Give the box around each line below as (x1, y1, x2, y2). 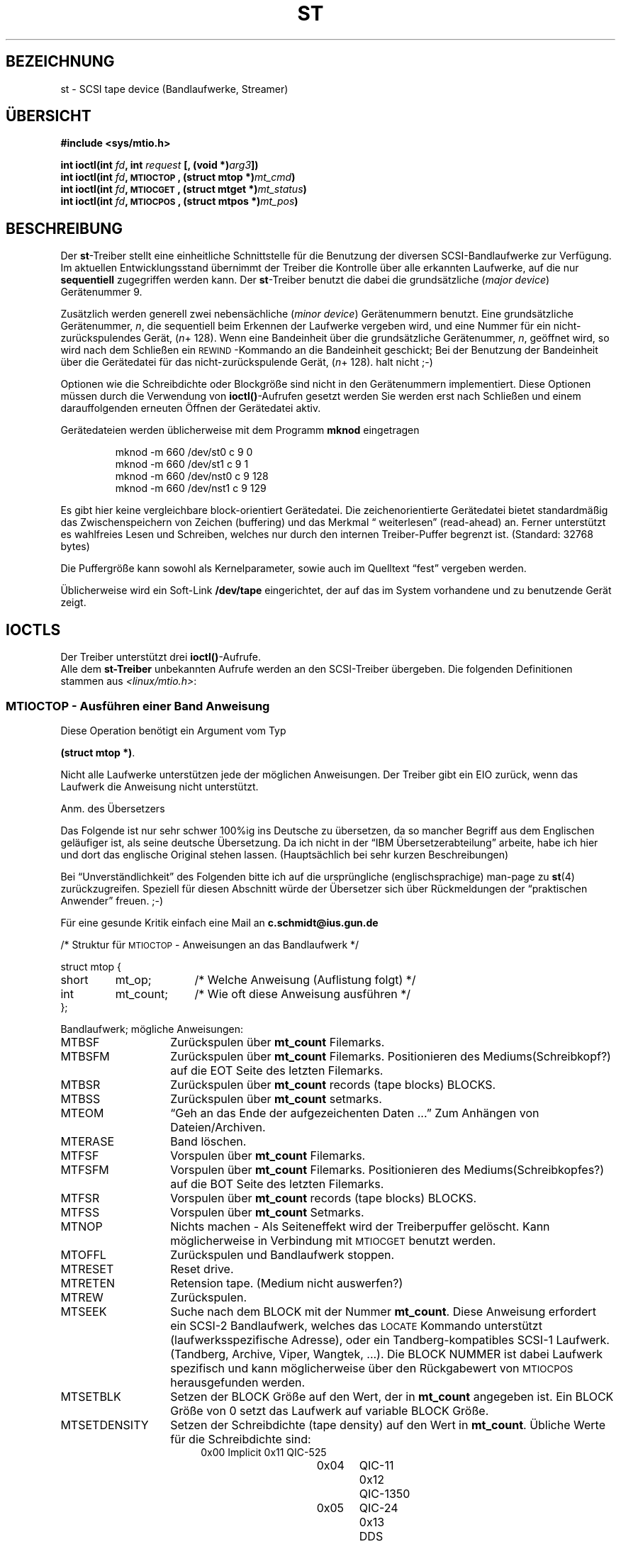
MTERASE (60, 1134, 115, 1148)
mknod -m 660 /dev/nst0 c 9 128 (115, 470, 269, 483)
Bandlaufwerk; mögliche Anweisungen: (60, 1022, 243, 1035)
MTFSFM (60, 1162, 109, 1177)
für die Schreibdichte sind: (170, 1431, 311, 1446)
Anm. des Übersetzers (60, 802, 165, 815)
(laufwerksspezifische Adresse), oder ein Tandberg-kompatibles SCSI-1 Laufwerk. (170, 1332, 610, 1347)
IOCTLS (6, 620, 61, 639)
